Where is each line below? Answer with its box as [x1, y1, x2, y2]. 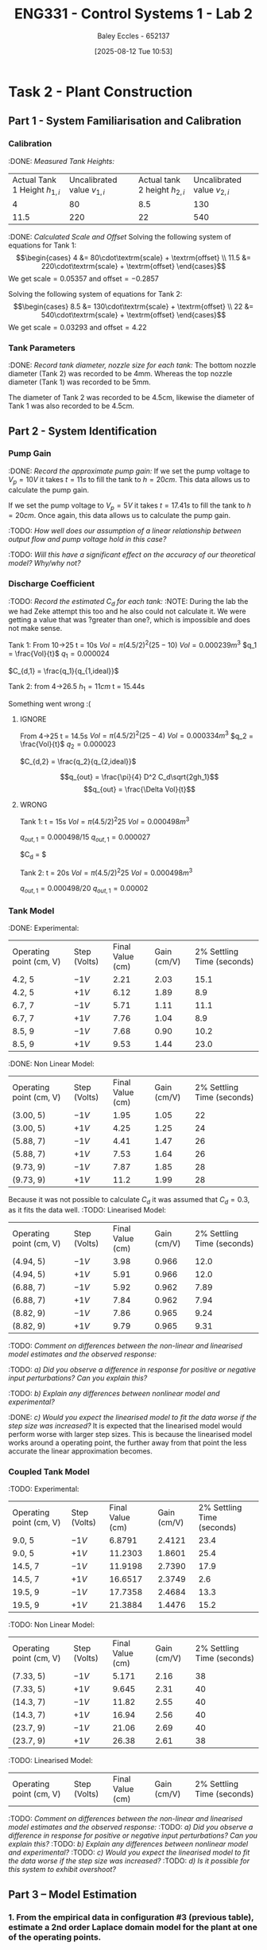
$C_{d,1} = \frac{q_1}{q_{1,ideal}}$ [8, 666, 119, 675]
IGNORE [19, 714, 47, 724]
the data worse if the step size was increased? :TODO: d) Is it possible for [8, 1856, 250, 1866]
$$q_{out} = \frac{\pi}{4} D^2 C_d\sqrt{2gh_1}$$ [60, 773, 219, 782]
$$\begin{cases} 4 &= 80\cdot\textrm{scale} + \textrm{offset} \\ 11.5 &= [15, 252, 252, 263]
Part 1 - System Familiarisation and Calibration [8, 115, 242, 128]
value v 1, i [68, 184, 106, 197]
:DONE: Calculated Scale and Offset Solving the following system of [8, 232, 232, 241]
